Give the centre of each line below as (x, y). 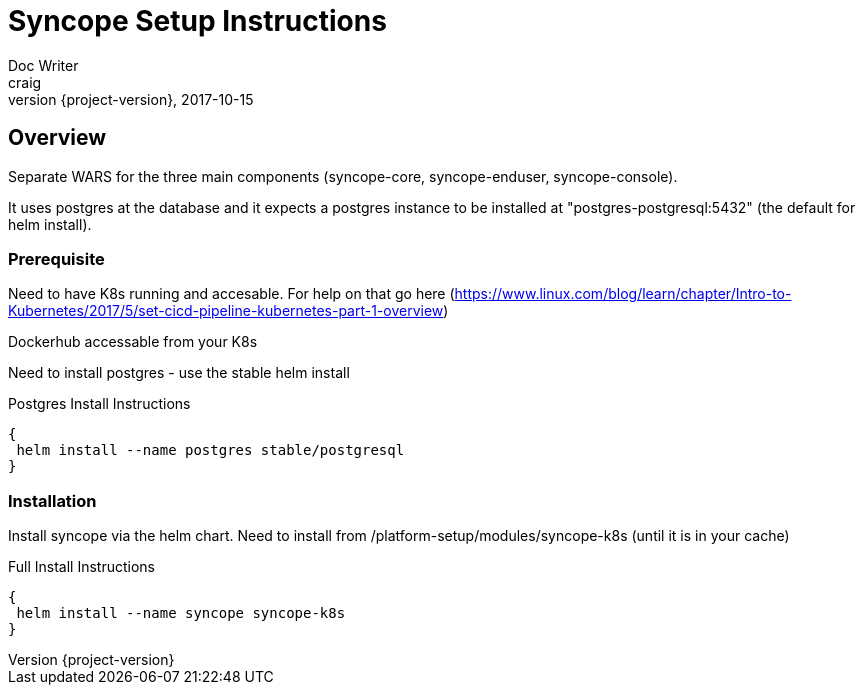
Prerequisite (56, 258)
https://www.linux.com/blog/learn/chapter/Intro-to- (623, 294)
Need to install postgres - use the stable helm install (179, 373)
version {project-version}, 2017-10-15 (131, 99)
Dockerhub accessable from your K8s (133, 342)
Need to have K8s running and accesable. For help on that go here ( (231, 294)
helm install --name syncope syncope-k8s (181, 613)
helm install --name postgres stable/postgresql (210, 450)
